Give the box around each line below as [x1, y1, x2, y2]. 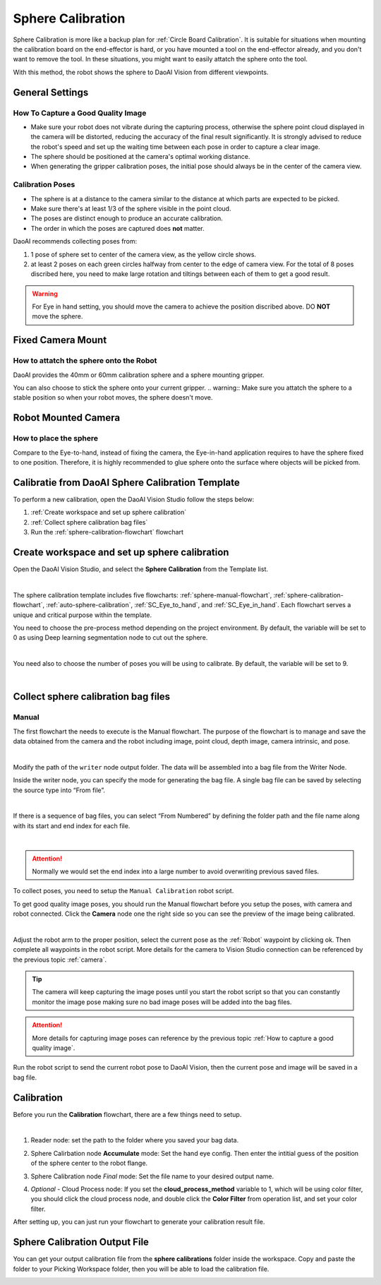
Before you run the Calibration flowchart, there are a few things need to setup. [13, 1110, 242, 1118]
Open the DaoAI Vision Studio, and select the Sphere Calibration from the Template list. [13, 565, 268, 573]
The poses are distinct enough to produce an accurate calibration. [30, 214, 224, 222]
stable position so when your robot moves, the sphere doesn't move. [13, 393, 213, 402]
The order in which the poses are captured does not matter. [30, 224, 205, 232]
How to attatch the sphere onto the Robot [13, 356, 157, 366]
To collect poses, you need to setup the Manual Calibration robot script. [13, 887, 234, 895]
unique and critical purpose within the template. [13, 611, 152, 619]
